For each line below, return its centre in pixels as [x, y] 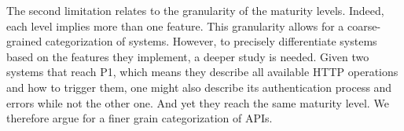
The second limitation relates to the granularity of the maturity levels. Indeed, [195, 10]
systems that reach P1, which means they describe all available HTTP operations [202, 72]
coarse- [364, 25]
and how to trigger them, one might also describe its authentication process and [199, 87]
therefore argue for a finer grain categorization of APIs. [140, 118]
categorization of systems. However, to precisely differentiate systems [211, 41]
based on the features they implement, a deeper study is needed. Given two [188, 56]
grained [24, 41]
